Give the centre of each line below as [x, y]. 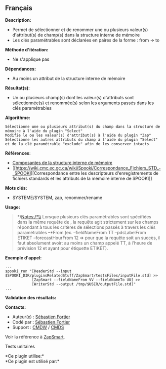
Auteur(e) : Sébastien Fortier [41, 317]
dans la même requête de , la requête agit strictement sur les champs [88, 222]
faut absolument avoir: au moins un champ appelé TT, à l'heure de [85, 243]
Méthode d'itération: [27, 49]
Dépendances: [21, 69]
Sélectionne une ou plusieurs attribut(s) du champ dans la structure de [83, 126]
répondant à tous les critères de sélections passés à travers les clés [86, 227]
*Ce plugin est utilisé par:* [32, 361]
